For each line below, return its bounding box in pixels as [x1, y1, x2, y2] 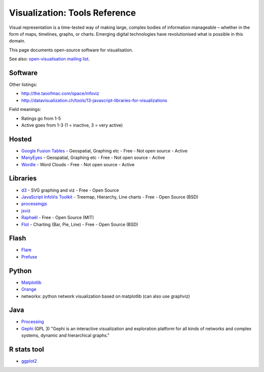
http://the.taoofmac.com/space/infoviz [21, 90, 100, 96]
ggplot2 [21, 358, 37, 364]
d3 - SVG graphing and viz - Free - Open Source [21, 187, 119, 193]
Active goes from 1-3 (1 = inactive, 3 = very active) [21, 122, 123, 128]
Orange [21, 286, 37, 292]
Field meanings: [9, 107, 42, 112]
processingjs [21, 201, 47, 207]
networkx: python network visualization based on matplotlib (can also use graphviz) [21, 293, 190, 299]
